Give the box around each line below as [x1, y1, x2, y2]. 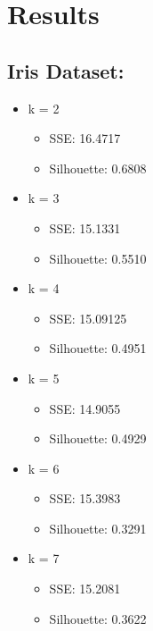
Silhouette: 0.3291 [49, 518, 147, 537]
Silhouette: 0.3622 [49, 609, 147, 627]
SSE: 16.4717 [49, 129, 121, 147]
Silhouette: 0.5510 [49, 248, 147, 267]
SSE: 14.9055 [49, 399, 121, 417]
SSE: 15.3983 [49, 489, 121, 508]
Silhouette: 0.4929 [49, 429, 147, 448]
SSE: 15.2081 [49, 579, 121, 598]
